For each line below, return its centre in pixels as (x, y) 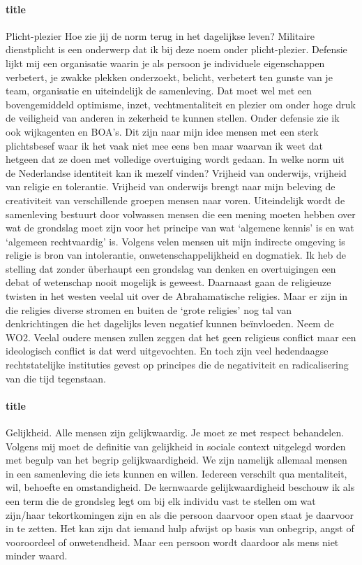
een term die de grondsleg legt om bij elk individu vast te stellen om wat (161, 501)
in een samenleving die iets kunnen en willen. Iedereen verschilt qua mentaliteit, (176, 473)
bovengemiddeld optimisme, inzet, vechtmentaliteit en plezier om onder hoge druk (181, 104)
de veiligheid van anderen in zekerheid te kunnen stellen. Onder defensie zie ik (173, 118)
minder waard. (37, 556)
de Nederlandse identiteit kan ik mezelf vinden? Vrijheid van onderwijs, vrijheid (176, 172)
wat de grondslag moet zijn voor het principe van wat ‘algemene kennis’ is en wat (180, 228)
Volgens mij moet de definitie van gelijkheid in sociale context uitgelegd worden (176, 446)
